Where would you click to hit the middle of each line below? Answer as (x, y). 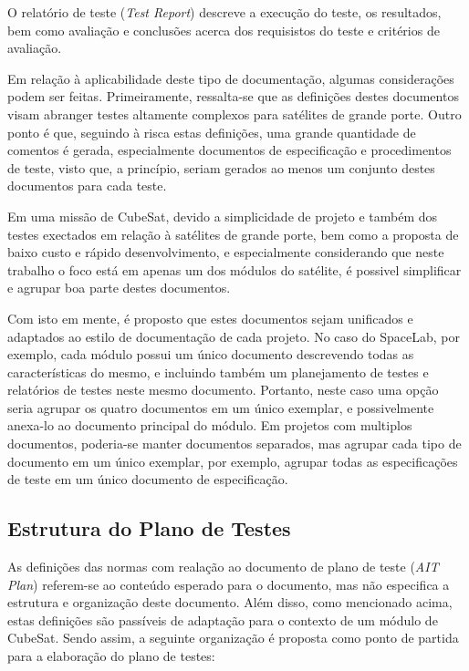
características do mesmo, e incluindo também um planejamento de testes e (218, 372)
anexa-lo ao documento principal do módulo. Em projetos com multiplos (210, 425)
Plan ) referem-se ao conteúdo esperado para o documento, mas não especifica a (229, 584)
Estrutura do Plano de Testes (149, 528)
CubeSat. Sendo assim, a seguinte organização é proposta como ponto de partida (233, 638)
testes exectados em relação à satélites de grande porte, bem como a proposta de (233, 234)
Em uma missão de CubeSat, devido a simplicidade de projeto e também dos (223, 216)
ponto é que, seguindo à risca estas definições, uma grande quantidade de (212, 132)
